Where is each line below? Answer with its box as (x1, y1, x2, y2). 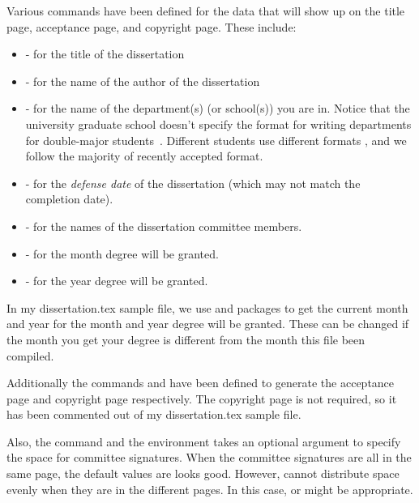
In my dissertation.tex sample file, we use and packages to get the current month (6, 299, 408, 316)
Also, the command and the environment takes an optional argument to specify (6, 433, 401, 450)
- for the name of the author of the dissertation (25, 72, 260, 89)
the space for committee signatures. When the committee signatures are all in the (6, 449, 412, 466)
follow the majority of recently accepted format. (25, 147, 263, 164)
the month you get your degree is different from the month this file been (6, 330, 366, 347)
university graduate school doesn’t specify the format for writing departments (25, 115, 412, 132)
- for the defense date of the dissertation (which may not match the (25, 174, 361, 191)
